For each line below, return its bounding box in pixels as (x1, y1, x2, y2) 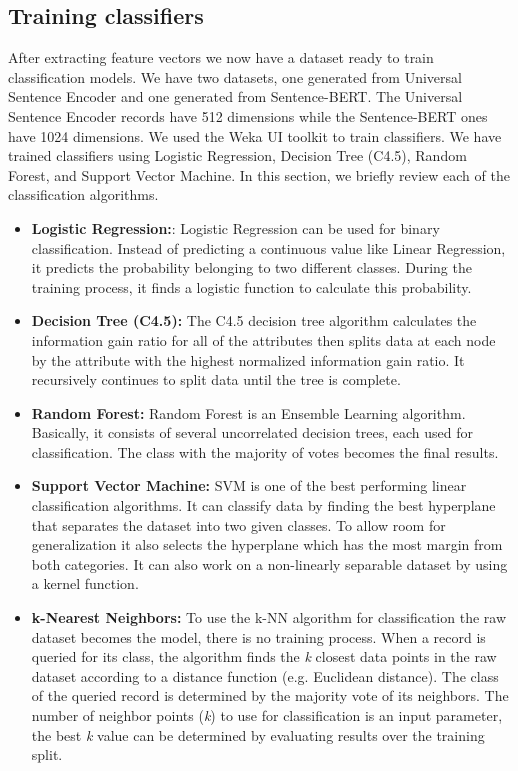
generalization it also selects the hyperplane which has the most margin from (31, 534, 503, 555)
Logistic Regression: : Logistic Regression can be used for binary (31, 217, 440, 238)
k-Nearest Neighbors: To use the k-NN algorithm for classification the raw (31, 607, 507, 628)
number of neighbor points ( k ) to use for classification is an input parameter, (31, 705, 503, 726)
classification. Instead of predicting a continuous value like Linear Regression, (31, 237, 506, 258)
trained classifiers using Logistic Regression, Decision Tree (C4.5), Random (8, 145, 467, 166)
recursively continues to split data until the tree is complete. (31, 369, 401, 390)
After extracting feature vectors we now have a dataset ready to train (8, 47, 434, 68)
